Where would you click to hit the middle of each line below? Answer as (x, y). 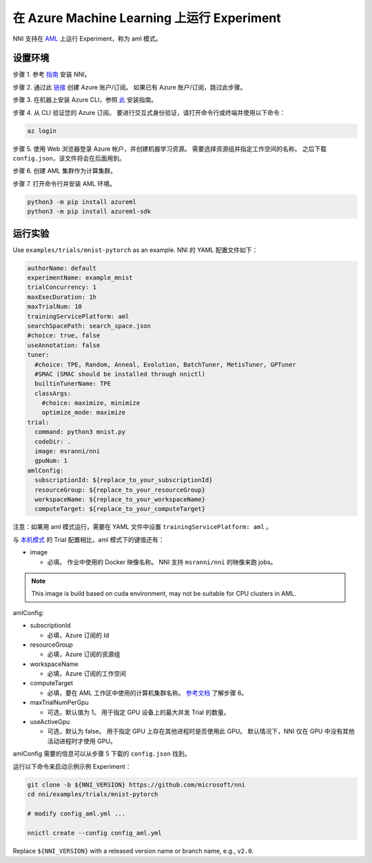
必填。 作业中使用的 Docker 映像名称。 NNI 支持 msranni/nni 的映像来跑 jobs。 (162, 562)
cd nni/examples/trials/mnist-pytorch (93, 794)
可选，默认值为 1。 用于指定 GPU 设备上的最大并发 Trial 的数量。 (138, 712)
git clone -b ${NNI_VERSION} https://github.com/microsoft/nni (136, 784)
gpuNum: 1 (51, 461)
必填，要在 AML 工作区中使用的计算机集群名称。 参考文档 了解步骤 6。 (147, 693)
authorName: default (62, 268)
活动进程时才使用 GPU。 (82, 741)
